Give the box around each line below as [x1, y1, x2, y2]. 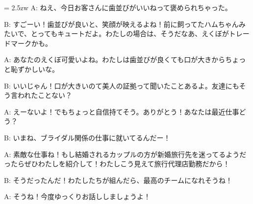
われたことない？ [17, 90, 72, 100]
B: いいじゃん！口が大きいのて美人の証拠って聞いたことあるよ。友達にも [4, 80, 239, 91]
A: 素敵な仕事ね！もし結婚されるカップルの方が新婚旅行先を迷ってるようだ [4, 149, 247, 159]
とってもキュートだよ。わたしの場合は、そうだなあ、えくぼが [31, 28, 229, 39]
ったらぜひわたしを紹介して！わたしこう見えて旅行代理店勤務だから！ [4, 159, 230, 169]
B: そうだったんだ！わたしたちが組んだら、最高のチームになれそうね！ [4, 175, 233, 185]
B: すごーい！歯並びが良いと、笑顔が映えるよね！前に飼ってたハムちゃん [4, 19, 239, 29]
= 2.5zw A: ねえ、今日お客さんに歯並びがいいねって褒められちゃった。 [4, 2, 232, 12]
